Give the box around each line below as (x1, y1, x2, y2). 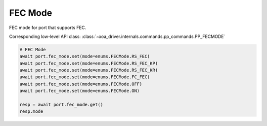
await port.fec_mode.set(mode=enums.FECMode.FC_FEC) (19, 74, 150, 80)
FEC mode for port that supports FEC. (9, 25, 87, 31)
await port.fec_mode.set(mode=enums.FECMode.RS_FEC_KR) (19, 67, 158, 73)
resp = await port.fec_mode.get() (19, 102, 103, 108)
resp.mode (19, 109, 44, 114)
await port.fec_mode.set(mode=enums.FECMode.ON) (19, 88, 140, 94)
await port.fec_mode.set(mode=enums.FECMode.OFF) (19, 81, 142, 87)
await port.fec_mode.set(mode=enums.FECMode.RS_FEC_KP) (19, 61, 158, 66)
